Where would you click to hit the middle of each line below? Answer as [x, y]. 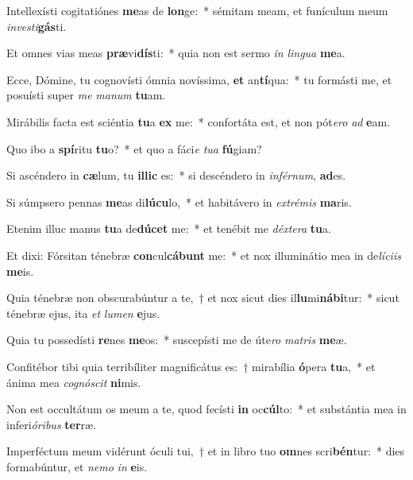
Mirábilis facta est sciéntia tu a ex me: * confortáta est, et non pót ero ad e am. [199, 121]
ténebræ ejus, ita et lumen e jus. [83, 313]
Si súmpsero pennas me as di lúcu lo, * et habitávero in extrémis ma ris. [179, 201]
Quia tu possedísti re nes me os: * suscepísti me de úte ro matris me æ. [177, 340]
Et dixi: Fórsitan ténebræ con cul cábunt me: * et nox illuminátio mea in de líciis [204, 255]
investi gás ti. [37, 26]
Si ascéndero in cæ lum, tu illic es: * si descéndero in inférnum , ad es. [176, 175]
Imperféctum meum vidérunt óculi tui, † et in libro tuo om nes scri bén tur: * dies [206, 451]
